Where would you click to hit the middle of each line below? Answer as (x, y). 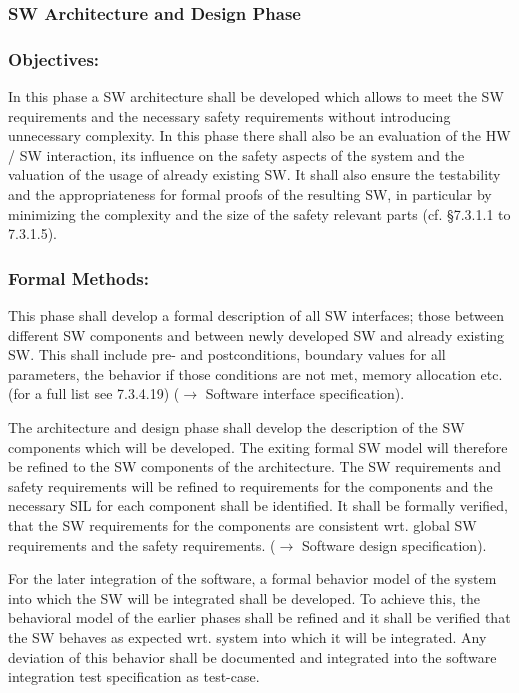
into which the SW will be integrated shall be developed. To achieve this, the (244, 597)
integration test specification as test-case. (134, 676)
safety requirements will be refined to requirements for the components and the (250, 485)
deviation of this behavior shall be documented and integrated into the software (252, 656)
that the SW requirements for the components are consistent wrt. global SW (242, 524)
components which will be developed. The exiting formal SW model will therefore (258, 446)
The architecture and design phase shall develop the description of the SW (236, 427)
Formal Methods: (79, 277)
